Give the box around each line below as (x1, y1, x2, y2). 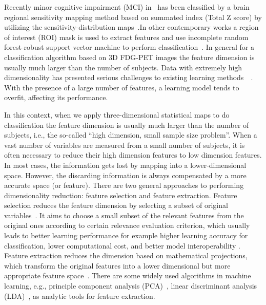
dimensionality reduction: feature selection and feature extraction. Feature (4, 189, 237, 200)
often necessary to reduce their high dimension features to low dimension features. (4, 149, 262, 160)
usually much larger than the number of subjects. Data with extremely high (4, 62, 242, 72)
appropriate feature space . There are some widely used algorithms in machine (4, 270, 251, 281)
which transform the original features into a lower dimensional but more (4, 260, 231, 271)
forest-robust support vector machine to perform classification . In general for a (4, 42, 254, 52)
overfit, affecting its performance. (4, 92, 108, 103)
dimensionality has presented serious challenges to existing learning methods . (4, 72, 253, 83)
